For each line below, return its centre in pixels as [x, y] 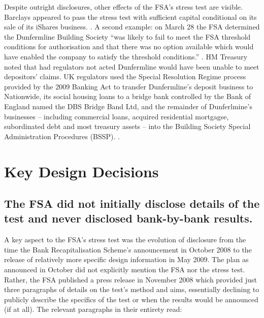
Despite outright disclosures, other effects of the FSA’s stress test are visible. [123, 7]
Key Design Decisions [81, 171]
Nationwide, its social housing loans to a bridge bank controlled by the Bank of [127, 96]
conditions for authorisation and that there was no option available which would [129, 46]
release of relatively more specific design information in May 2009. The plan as [126, 259]
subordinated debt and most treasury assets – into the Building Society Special [127, 126]
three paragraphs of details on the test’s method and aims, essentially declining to [132, 289]
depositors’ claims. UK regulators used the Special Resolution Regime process [125, 76]
